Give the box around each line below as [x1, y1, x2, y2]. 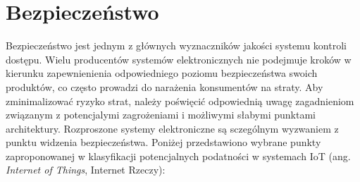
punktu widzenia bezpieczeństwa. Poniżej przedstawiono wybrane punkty [6, 135, 321, 150]
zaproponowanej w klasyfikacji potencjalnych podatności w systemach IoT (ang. [6, 148, 351, 163]
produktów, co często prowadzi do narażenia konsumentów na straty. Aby [6, 79, 323, 94]
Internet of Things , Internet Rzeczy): [6, 162, 166, 177]
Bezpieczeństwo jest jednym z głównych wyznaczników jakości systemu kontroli [6, 38, 347, 53]
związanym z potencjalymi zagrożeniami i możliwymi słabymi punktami [6, 107, 316, 122]
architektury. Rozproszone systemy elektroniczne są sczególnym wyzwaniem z [6, 121, 339, 135]
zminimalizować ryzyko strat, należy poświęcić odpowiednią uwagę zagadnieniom [6, 93, 354, 108]
